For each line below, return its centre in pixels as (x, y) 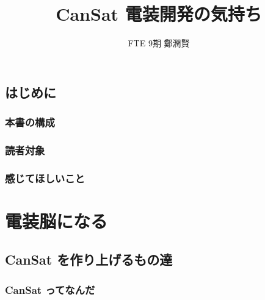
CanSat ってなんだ (50, 289)
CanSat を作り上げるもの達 (89, 259)
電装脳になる (56, 220)
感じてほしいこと (45, 178)
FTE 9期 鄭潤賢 (159, 43)
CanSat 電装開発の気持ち (159, 14)
